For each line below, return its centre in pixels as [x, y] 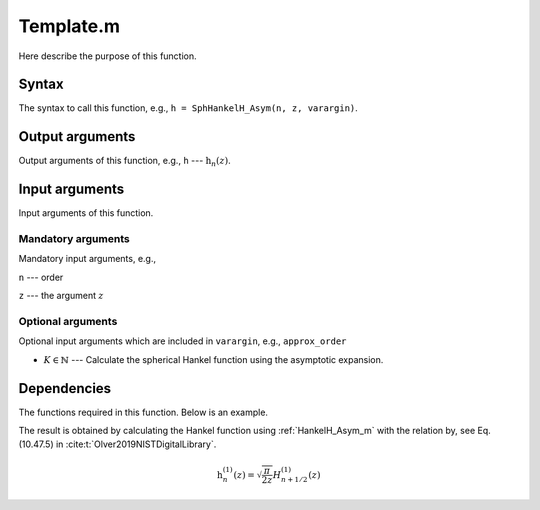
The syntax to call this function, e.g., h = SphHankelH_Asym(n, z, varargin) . [188, 108]
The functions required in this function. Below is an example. [143, 412]
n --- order [41, 277]
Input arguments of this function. [86, 213]
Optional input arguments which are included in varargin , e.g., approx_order [182, 341]
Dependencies [65, 388]
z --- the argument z [61, 296]
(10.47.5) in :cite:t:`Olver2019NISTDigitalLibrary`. [117, 444]
